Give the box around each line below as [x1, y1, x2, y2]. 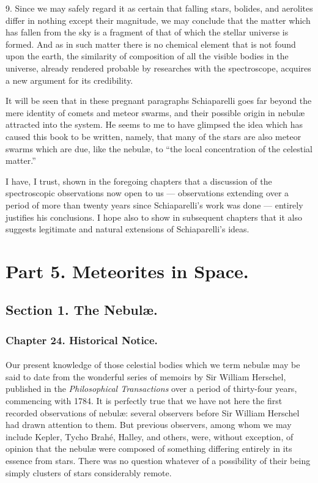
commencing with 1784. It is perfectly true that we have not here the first [6, 394, 283, 407]
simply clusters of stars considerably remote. [6, 466, 172, 479]
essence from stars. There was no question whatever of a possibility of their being [6, 454, 311, 467]
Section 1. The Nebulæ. [6, 300, 158, 319]
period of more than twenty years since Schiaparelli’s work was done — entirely [6, 198, 303, 211]
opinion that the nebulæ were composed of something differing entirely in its [6, 442, 292, 455]
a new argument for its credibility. [6, 73, 133, 86]
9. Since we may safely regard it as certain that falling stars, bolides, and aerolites [6, 2, 313, 14]
